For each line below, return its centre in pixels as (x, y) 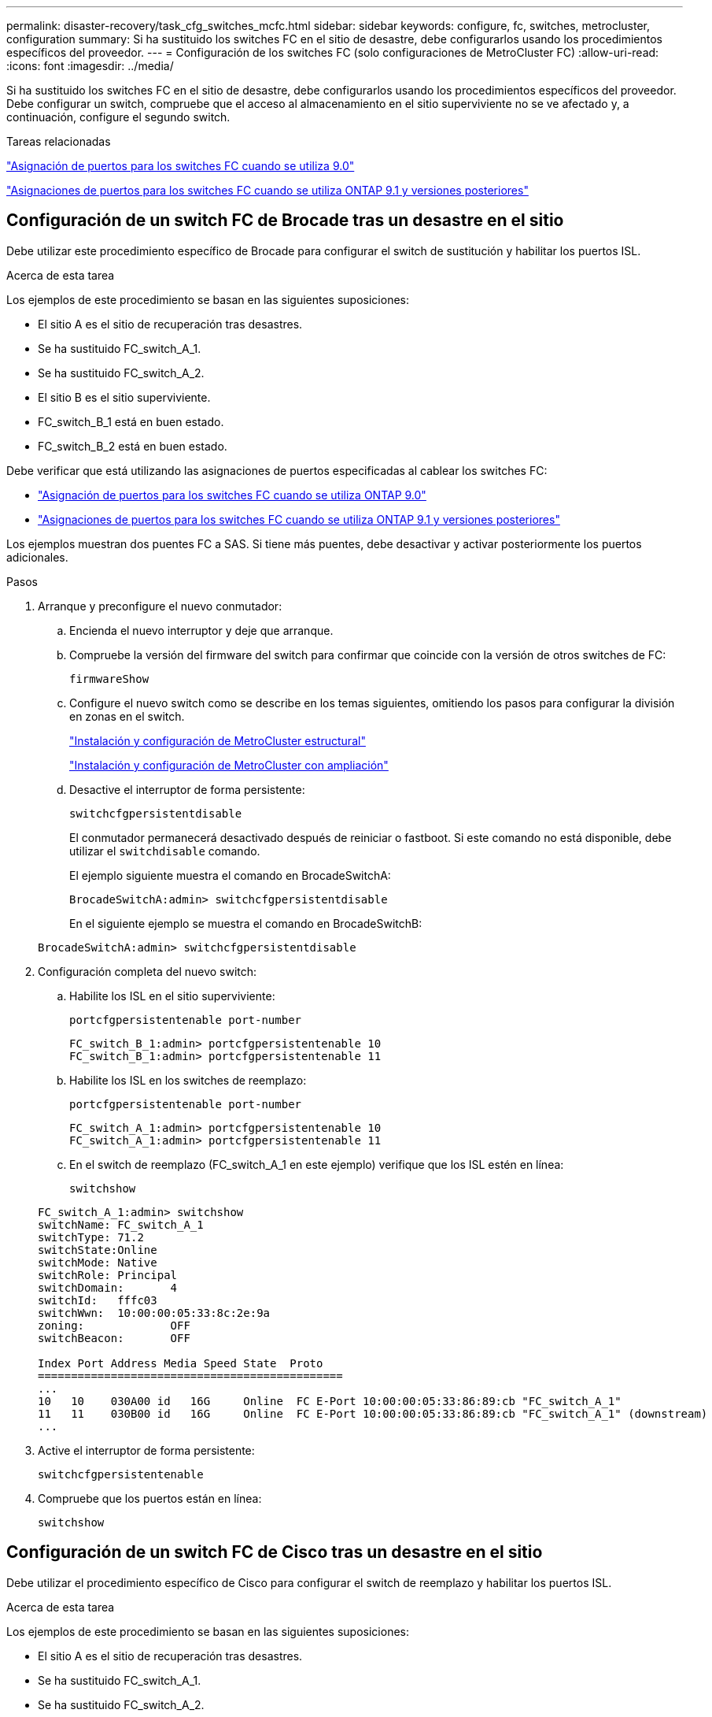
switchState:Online (98, 1250)
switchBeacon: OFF (114, 1338)
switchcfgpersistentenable (121, 1474)
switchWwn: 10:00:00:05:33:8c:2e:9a (154, 1313)
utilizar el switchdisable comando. (165, 851)
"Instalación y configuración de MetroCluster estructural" (218, 740)
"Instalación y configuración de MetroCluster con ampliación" (229, 765)
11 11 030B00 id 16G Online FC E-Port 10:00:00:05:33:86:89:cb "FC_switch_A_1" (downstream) (373, 1413)
